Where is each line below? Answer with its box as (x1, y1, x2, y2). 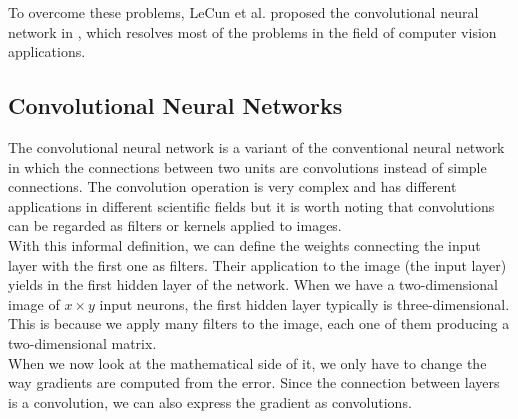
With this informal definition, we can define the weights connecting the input (8, 234, 481, 255)
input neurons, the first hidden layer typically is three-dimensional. (99, 293, 510, 314)
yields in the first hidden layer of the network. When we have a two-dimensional (8, 274, 498, 295)
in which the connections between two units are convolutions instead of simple (8, 156, 487, 177)
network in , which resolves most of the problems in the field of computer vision (8, 21, 497, 42)
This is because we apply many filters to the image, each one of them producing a (8, 313, 510, 334)
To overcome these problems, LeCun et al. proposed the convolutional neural (8, 2, 479, 22)
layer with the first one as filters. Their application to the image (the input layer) (8, 254, 507, 275)
